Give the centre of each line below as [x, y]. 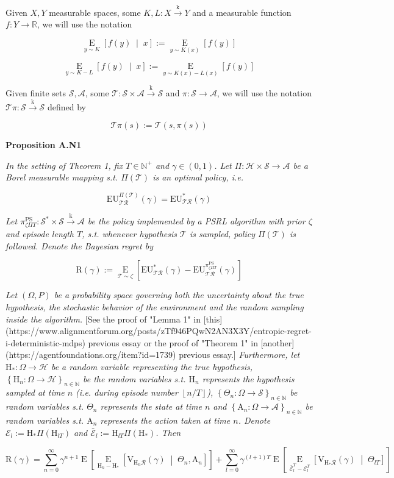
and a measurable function [242, 12]
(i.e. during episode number [127, 392]
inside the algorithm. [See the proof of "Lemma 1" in [103, 319]
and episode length [40, 234]
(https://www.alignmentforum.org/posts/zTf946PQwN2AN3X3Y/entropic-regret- [159, 331]
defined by [67, 106]
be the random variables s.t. [134, 378]
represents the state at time [151, 406]
